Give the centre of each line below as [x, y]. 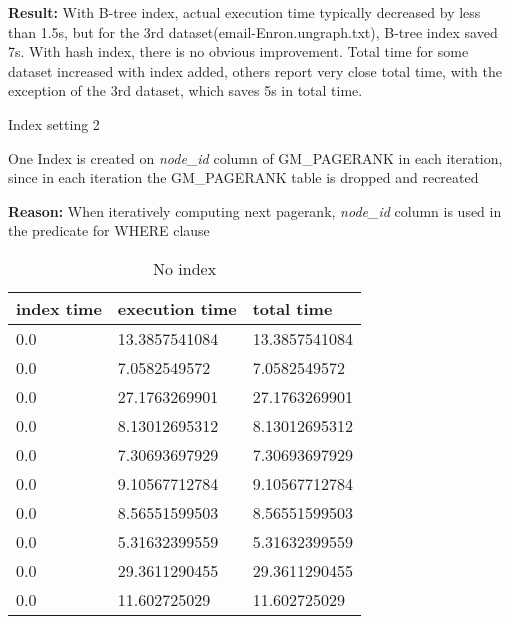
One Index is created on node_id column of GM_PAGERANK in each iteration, [255, 157]
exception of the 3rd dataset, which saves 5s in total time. [185, 90]
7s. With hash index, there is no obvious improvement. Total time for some [238, 51]
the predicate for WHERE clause [109, 230]
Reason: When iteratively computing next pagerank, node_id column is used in [255, 210]
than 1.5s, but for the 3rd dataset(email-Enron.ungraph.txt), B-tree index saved [253, 31]
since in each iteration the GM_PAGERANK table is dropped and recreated [243, 177]
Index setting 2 [54, 123]
